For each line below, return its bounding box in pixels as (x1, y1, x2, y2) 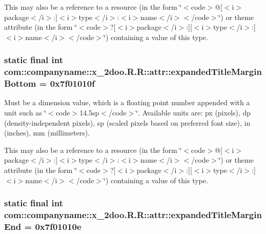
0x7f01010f (50, 77, 95, 90)
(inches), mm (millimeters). (4, 127, 90, 138)
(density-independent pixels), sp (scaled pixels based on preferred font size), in (4, 117, 251, 128)
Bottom (4, 77, 36, 90)
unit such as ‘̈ (4, 107, 47, 118)
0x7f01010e (35, 220, 81, 232)
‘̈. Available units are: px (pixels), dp (136, 107, 251, 118)
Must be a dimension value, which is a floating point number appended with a (4, 97, 250, 108)
